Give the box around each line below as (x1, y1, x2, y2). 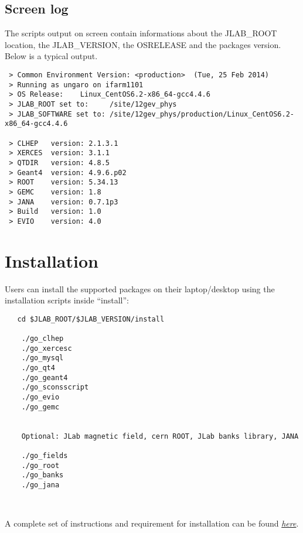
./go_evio (21, 393, 60, 402)
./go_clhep (21, 334, 64, 343)
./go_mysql (21, 354, 64, 363)
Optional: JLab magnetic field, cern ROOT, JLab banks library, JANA (21, 432, 299, 440)
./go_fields (21, 451, 68, 460)
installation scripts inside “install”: (5, 294, 130, 306)
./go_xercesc (21, 344, 72, 353)
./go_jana (21, 480, 60, 489)
